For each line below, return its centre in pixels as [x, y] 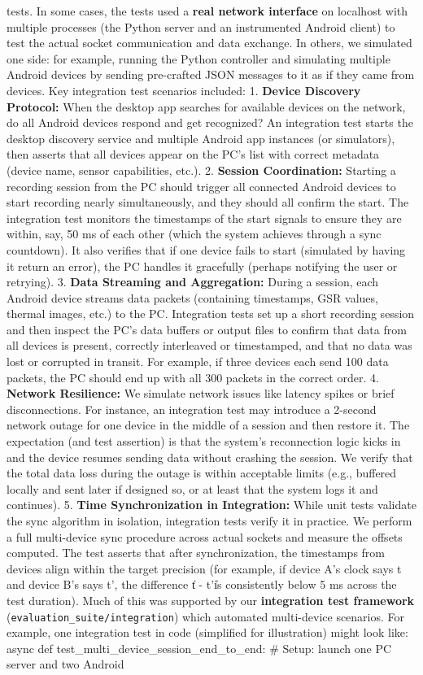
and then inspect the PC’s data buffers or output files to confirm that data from [207, 329]
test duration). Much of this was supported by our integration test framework [211, 600]
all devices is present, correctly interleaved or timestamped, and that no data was [209, 345]
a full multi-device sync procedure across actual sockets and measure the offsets [205, 536]
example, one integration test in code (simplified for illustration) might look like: [207, 632]
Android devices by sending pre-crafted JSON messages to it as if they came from [211, 74]
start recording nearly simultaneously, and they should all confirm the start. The [208, 202]
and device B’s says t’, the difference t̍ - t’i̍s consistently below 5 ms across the [202, 584]
